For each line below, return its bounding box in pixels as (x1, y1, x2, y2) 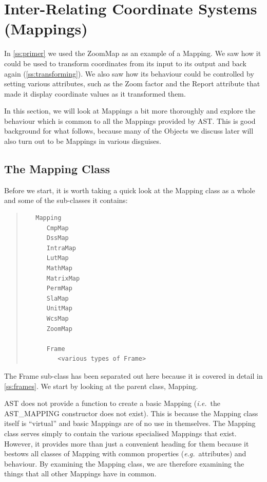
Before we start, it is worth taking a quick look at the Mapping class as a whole (4, 184, 255, 195)
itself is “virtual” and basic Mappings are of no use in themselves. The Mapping (4, 418, 256, 429)
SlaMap (46, 294, 69, 302)
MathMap (46, 265, 72, 272)
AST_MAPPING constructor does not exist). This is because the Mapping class (4, 407, 258, 418)
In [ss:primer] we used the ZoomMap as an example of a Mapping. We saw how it (4, 48, 261, 59)
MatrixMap (46, 274, 80, 282)
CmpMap (46, 224, 69, 232)
